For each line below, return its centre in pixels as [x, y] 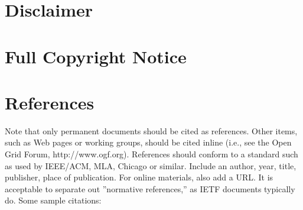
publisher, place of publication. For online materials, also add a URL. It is [139, 177]
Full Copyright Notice [96, 56]
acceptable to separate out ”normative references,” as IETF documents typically [150, 188]
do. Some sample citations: [53, 200]
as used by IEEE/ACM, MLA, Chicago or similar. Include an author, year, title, [151, 165]
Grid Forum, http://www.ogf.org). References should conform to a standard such [151, 154]
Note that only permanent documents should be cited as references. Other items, [151, 130]
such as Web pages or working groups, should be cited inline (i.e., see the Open [148, 142]
